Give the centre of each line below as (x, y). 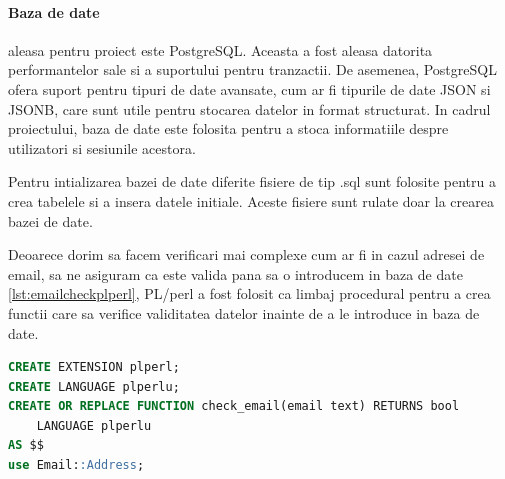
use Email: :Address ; (76, 465)
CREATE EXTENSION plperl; (94, 367)
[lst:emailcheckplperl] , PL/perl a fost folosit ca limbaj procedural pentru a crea (249, 293)
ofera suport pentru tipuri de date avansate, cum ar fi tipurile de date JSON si (249, 88)
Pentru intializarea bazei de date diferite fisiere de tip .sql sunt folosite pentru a (252, 181)
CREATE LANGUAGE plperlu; (94, 386)
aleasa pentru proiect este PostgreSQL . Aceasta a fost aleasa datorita (220, 49)
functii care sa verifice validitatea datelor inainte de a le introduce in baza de (244, 312)
